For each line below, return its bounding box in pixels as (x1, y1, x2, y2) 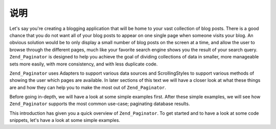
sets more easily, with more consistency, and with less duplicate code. (9, 61, 158, 67)
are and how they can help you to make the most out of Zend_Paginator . (9, 84, 166, 90)
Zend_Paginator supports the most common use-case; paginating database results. (9, 101, 190, 107)
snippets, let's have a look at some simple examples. (9, 117, 120, 123)
